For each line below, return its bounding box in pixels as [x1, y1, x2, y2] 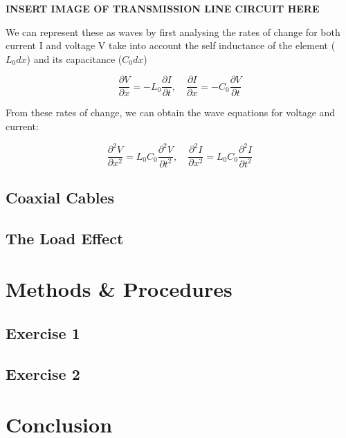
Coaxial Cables [6, 186, 115, 208]
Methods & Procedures [6, 275, 233, 303]
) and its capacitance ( [26, 51, 122, 66]
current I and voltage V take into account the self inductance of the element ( [6, 38, 336, 53]
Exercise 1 [6, 322, 80, 343]
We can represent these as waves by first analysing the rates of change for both [6, 24, 340, 39]
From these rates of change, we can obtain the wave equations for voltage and [6, 105, 336, 120]
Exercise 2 [6, 363, 80, 384]
